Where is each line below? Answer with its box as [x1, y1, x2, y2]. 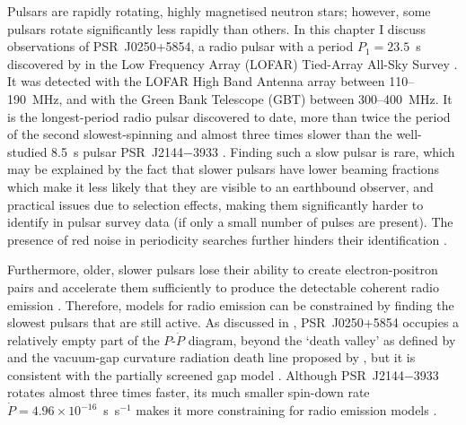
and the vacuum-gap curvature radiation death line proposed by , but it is [7, 348, 416, 367]
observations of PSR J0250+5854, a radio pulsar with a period [7, 37, 354, 56]
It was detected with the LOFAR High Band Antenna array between [7, 72, 385, 91]
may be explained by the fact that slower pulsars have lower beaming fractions [7, 160, 440, 178]
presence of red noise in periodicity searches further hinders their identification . [7, 230, 447, 248]
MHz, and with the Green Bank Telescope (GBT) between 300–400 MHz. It [31, 89, 453, 108]
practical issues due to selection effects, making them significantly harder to [7, 195, 424, 213]
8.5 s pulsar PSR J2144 [51, 142, 184, 160]
